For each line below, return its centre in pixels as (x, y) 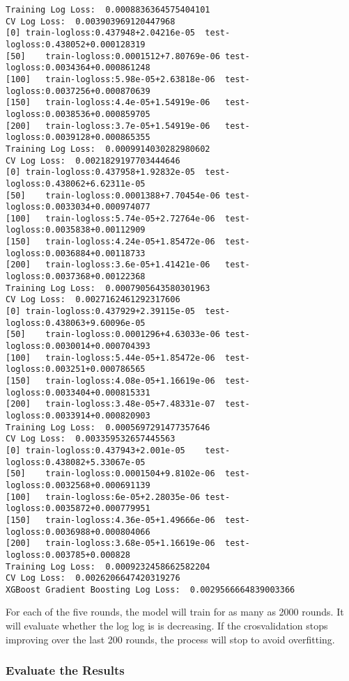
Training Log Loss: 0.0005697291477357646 (108, 427)
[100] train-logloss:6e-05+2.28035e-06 (103, 497)
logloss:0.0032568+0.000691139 (78, 485)
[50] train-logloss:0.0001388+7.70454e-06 (113, 195)
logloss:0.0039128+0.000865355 (78, 138)
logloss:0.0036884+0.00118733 (76, 253)
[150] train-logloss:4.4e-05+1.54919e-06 (108, 103)
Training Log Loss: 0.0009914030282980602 (108, 149)
